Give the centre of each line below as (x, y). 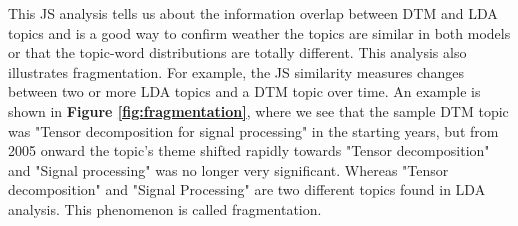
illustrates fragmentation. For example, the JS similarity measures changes (236, 71)
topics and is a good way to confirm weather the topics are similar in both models (259, 32)
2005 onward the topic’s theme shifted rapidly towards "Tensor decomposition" (249, 150)
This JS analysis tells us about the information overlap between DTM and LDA (253, 13)
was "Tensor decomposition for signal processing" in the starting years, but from (253, 130)
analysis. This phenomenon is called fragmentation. (165, 208)
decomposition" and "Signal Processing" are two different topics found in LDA (247, 189)
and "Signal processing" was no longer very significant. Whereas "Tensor (228, 169)
